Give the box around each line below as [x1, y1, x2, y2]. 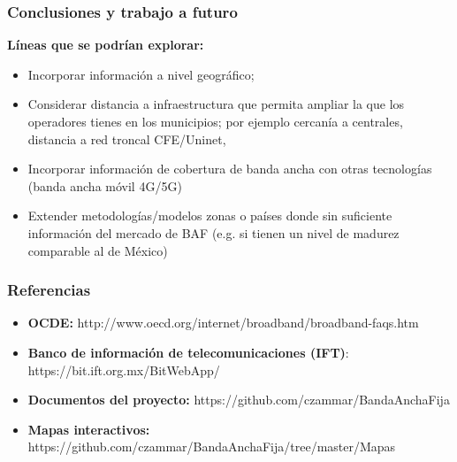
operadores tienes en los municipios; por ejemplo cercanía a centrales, [27, 112, 403, 130]
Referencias [7, 279, 91, 301]
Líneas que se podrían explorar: [7, 35, 204, 54]
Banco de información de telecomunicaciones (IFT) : [27, 343, 349, 361]
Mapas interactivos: [27, 420, 150, 438]
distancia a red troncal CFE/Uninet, [27, 129, 226, 148]
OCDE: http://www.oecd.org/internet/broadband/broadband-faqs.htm [27, 313, 419, 332]
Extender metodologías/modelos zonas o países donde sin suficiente [27, 206, 392, 225]
